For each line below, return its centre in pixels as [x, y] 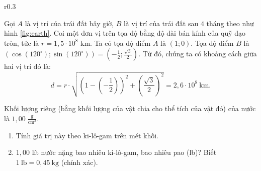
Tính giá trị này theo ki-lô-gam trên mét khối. [87, 135]
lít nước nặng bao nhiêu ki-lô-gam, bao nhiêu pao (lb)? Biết [124, 152]
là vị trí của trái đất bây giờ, [69, 23]
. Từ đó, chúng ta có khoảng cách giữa [198, 54]
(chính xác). [79, 162]
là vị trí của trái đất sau [161, 23]
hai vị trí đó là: [28, 66]
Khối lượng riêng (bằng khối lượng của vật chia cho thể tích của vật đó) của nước [130, 108]
